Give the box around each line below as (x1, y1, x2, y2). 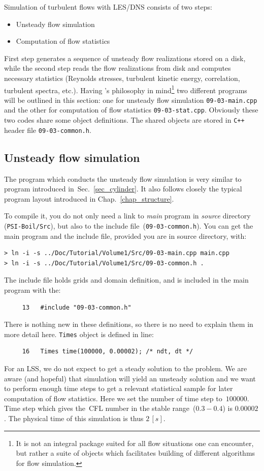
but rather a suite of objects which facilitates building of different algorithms (16, 448, 255, 458)
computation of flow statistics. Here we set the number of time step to (4, 393, 222, 403)
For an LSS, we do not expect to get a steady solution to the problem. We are (4, 363, 247, 374)
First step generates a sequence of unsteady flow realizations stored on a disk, (4, 52, 246, 63)
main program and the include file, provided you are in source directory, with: (4, 230, 247, 241)
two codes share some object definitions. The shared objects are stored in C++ (4, 115, 245, 125)
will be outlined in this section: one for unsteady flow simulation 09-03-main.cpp (4, 94, 257, 105)
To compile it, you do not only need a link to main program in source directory (4, 210, 251, 221)
